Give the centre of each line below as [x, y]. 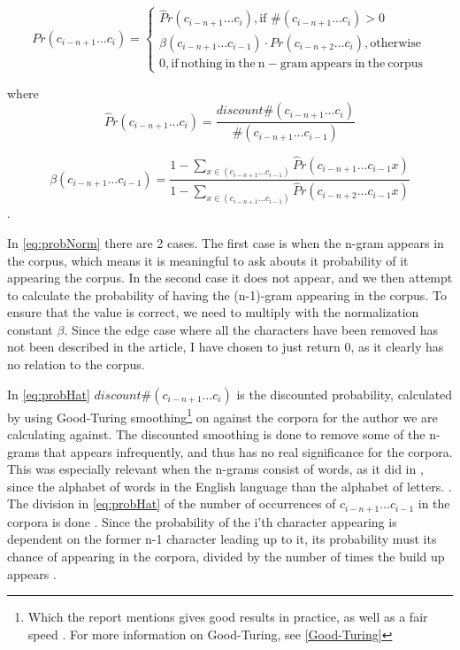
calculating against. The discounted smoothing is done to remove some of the [216, 433]
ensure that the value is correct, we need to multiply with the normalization [213, 312]
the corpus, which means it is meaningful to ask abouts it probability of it [208, 260]
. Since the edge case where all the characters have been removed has [251, 329]
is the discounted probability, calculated [345, 394]
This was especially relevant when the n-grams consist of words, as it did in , [215, 469]
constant [30, 329]
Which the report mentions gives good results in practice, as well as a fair [228, 617]
